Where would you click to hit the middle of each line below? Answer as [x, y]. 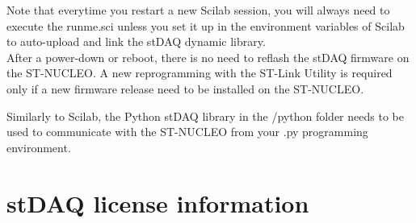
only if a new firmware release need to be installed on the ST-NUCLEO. [185, 88]
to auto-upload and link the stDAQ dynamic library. [136, 41]
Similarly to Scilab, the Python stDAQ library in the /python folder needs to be [205, 116]
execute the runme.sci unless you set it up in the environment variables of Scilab [206, 25]
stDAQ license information [158, 202]
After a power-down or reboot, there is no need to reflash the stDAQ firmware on [208, 57]
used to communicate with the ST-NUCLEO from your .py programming [187, 132]
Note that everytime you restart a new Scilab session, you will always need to [198, 10]
